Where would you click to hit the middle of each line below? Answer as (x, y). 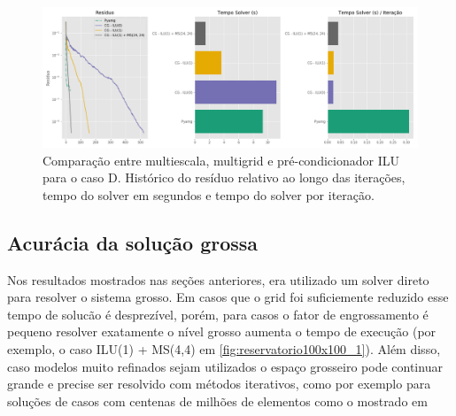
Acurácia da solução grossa (133, 242)
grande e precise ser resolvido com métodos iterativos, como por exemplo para (219, 384)
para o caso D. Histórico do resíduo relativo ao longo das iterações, (224, 177)
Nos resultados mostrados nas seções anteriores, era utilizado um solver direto (218, 279)
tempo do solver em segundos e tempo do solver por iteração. (209, 194)
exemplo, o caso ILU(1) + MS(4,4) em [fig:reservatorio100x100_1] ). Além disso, (224, 348)
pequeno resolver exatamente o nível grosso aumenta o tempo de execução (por (222, 331)
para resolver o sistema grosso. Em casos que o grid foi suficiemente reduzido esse (228, 297)
